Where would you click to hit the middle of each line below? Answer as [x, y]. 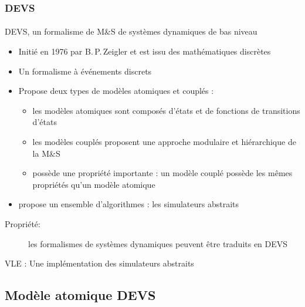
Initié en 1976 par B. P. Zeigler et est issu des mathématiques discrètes [145, 51]
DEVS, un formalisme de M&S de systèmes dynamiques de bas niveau [131, 31]
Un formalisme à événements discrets [85, 71]
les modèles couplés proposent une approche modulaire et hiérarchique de [164, 141]
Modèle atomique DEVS [80, 295]
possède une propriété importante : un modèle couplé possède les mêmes [162, 173]
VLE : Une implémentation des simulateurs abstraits [99, 263]
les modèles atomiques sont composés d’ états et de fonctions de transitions [166, 110]
